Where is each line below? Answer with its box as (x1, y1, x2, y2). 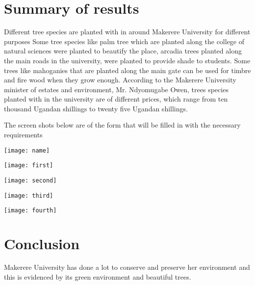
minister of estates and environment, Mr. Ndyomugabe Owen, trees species (4, 84, 229, 94)
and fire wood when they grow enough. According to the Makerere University (4, 75, 236, 85)
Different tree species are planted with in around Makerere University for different (4, 26, 251, 37)
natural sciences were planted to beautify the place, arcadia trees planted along (4, 46, 242, 56)
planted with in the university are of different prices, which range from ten (4, 94, 228, 104)
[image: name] (4, 147, 50, 154)
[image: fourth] (4, 207, 57, 214)
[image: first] (4, 162, 53, 169)
